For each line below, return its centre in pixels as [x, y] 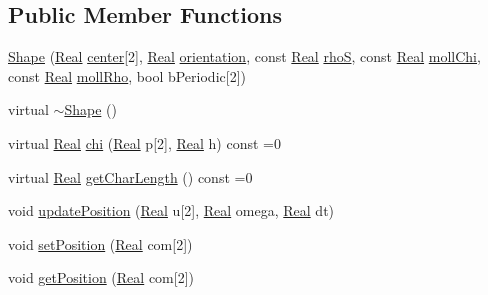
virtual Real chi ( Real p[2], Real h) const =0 [144, 142]
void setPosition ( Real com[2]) [100, 243]
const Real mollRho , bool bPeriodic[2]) [127, 75]
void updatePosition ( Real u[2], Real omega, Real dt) [171, 210]
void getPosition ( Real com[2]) [101, 277]
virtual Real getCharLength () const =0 [130, 176]
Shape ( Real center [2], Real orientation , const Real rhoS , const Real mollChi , [244, 56]
